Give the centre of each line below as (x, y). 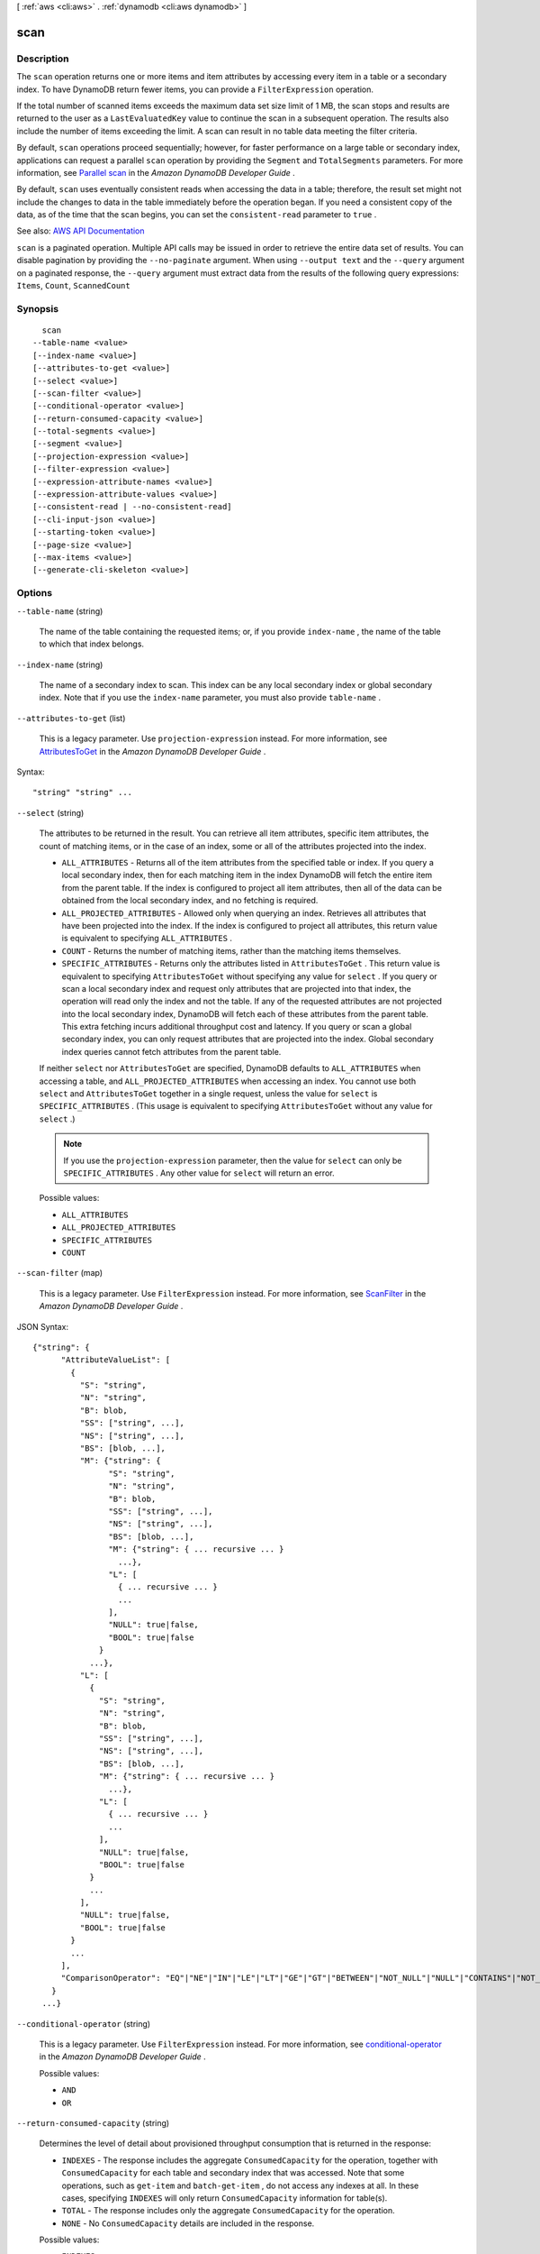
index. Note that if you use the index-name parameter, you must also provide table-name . (210, 698)
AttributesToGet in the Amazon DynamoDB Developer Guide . (153, 751)
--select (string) (50, 812)
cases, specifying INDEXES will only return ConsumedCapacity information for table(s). (225, 2198)
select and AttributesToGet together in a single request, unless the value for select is (208, 1094)
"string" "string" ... (83, 793)
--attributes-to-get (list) (71, 718)
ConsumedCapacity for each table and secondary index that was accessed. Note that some (233, 2173)
